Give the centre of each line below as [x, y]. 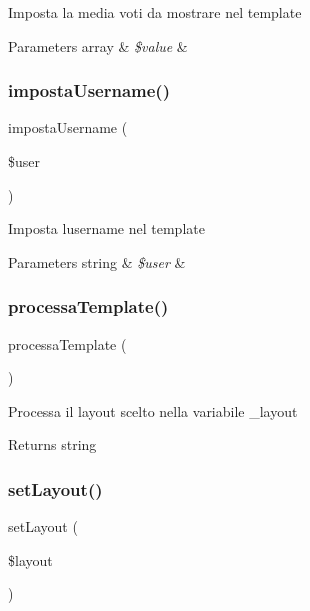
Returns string [52, 444]
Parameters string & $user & [97, 261]
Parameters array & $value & [98, 45]
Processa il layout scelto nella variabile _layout [153, 410]
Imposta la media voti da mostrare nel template [155, 12]
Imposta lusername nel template [106, 228]
